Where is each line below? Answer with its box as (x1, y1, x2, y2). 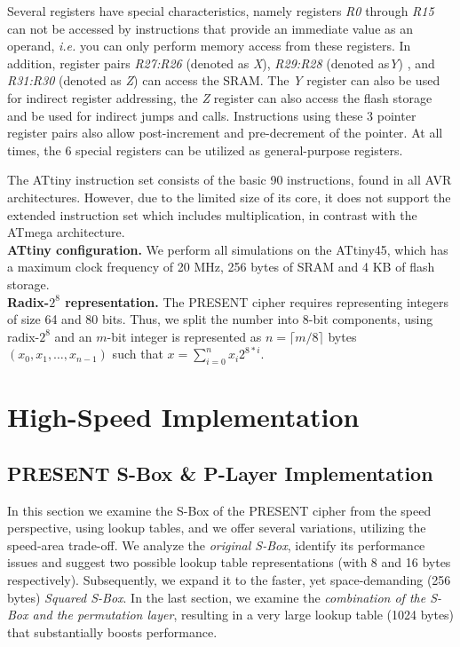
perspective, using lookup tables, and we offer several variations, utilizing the (7, 518, 426, 537)
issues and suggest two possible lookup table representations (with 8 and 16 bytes (7, 553, 451, 572)
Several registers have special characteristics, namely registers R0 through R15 (7, 2, 434, 20)
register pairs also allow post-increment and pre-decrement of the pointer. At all (7, 123, 443, 142)
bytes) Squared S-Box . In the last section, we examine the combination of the (7, 588, 426, 606)
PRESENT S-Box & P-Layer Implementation (7, 459, 433, 486)
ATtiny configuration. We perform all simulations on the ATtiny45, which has (7, 240, 448, 258)
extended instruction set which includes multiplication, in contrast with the (7, 205, 417, 224)
